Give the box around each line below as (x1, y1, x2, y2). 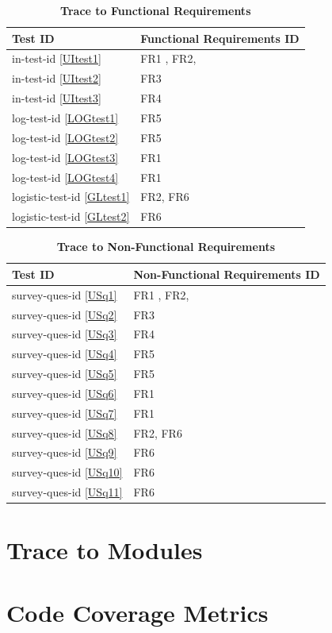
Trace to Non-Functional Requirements (56, 238, 276, 255)
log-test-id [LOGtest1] (12, 109, 119, 125)
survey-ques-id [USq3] (12, 326, 117, 342)
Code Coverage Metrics (6, 596, 269, 628)
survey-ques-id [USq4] (12, 345, 117, 362)
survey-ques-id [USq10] (12, 464, 123, 481)
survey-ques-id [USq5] (12, 365, 117, 382)
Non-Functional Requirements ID (133, 265, 320, 282)
